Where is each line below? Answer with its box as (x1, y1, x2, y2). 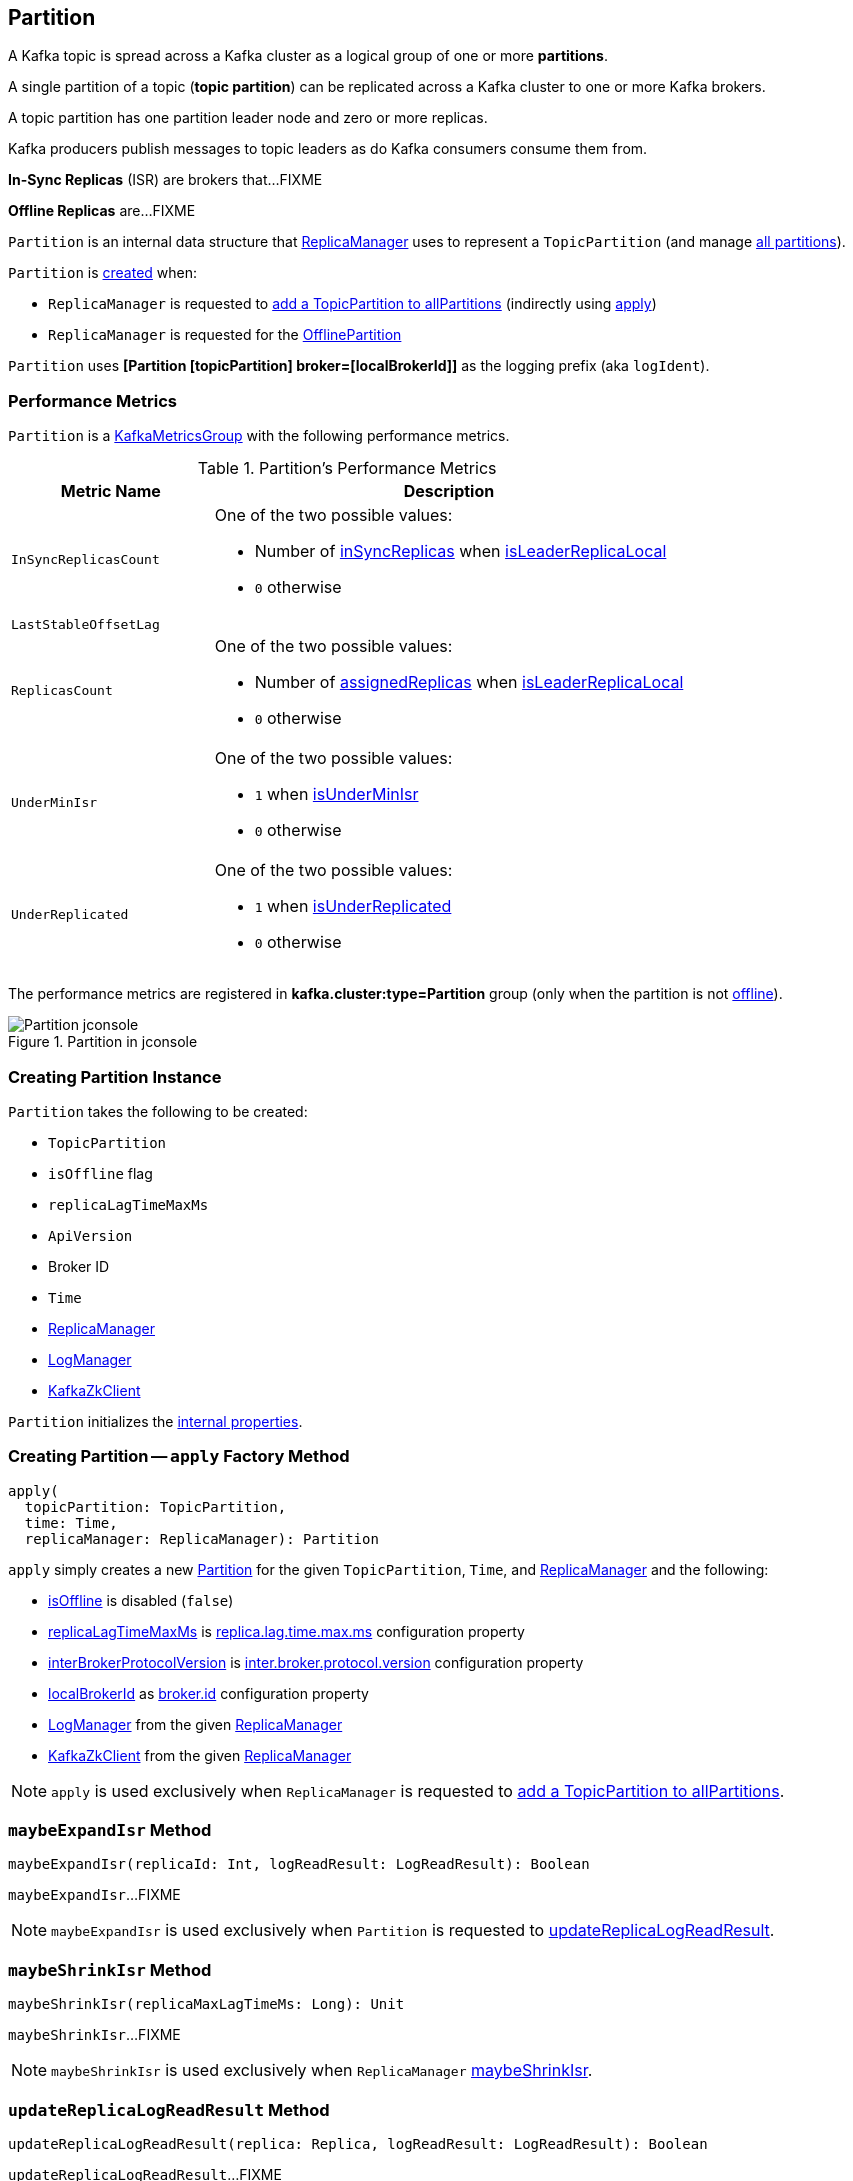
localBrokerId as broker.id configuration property (48, 1684, 369, 1702)
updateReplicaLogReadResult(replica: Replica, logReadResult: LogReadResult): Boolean (8, 2135, 708, 2152)
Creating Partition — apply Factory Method (8, 1446, 350, 1467)
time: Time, (24, 1514, 118, 1531)
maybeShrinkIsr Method (8, 1959, 212, 1980)
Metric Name (60, 481, 161, 502)
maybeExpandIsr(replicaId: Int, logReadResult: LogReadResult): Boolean (8, 1856, 590, 1873)
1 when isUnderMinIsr (254, 784, 419, 805)
